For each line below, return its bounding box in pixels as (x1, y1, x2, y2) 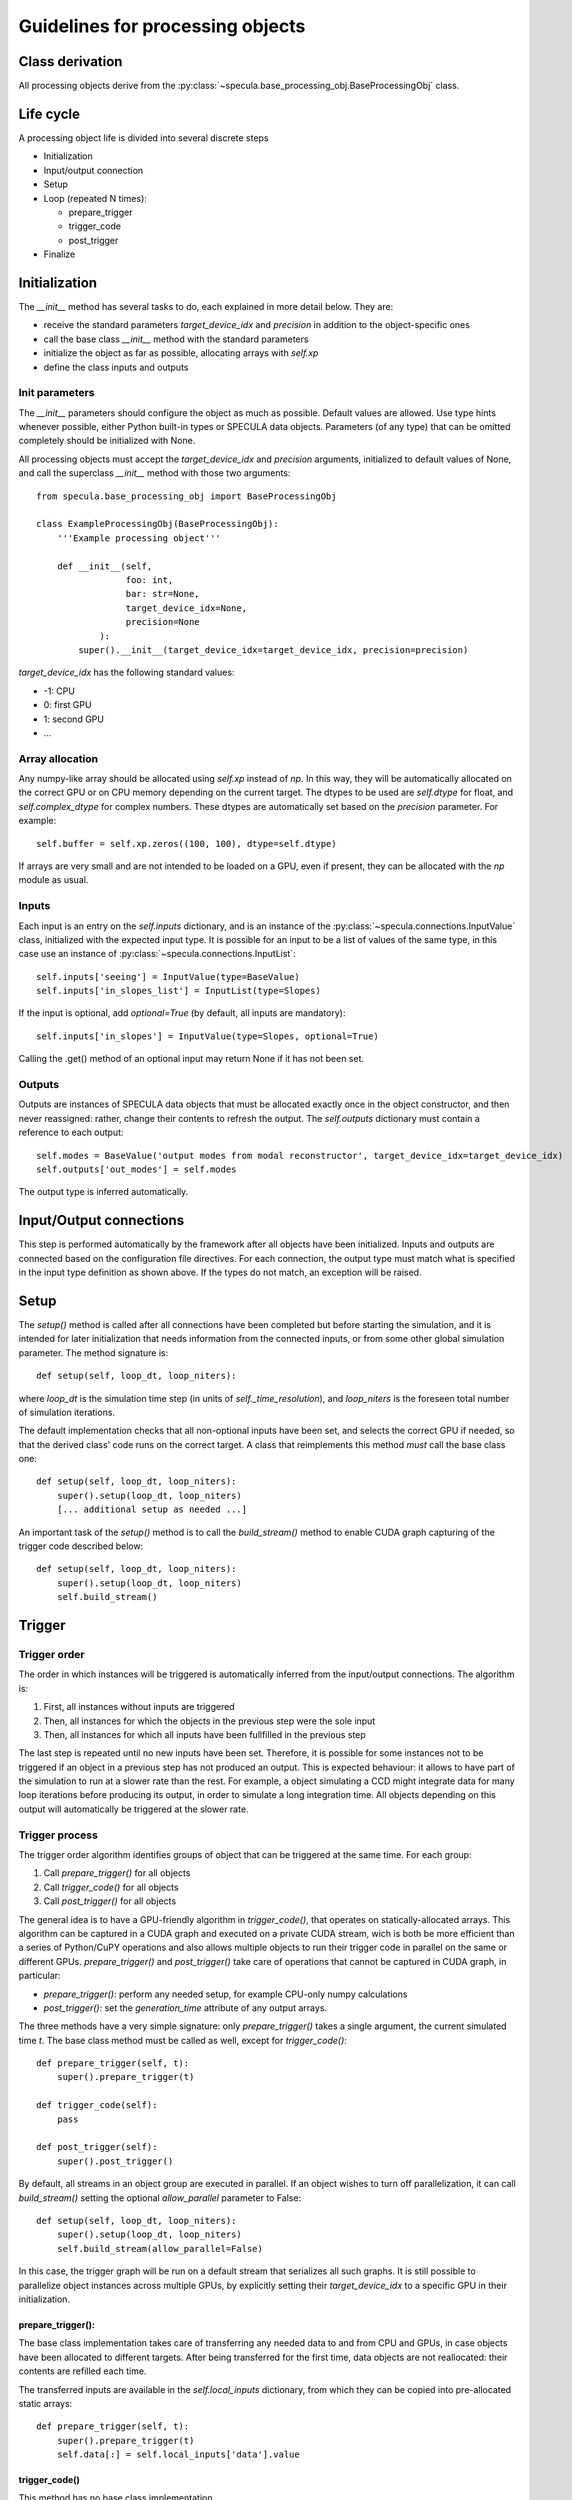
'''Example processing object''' (56, 532, 222, 544)
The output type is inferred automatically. (18, 1186, 189, 1198)
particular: (18, 1970, 61, 1982)
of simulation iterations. (18, 1406, 115, 1418)
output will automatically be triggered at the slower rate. (18, 1803, 249, 1815)
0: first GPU (43, 699, 92, 711)
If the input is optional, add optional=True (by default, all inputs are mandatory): (18, 1007, 346, 1019)
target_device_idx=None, (125, 602, 248, 614)
